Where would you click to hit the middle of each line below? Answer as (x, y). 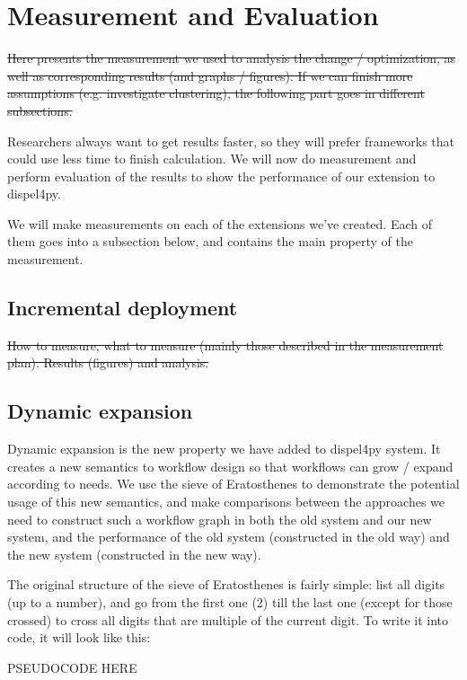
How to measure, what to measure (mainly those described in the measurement (225, 344)
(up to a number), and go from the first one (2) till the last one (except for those (230, 602)
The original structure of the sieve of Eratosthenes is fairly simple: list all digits (226, 584)
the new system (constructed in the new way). (134, 554)
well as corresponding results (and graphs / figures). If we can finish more (210, 75)
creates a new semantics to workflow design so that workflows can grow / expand (230, 466)
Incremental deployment (123, 308)
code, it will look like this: (79, 637)
